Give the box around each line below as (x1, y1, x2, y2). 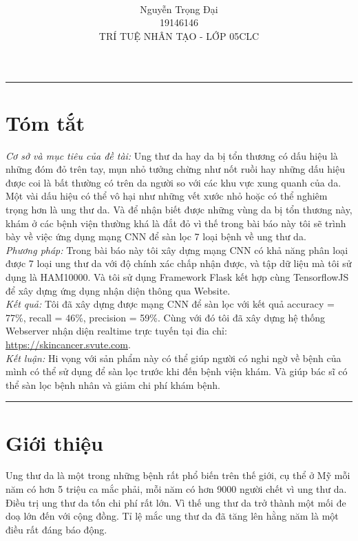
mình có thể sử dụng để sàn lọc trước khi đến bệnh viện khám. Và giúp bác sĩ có (6, 364, 348, 379)
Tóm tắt (6, 108, 85, 136)
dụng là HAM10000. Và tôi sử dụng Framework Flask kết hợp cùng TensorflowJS (6, 270, 349, 284)
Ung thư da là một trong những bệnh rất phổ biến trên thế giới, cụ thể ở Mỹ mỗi (6, 468, 350, 482)
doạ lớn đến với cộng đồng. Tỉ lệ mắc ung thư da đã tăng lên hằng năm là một (6, 509, 339, 523)
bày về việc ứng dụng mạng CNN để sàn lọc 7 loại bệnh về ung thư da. (6, 229, 306, 244)
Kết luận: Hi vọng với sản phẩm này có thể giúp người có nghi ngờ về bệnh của (6, 350, 341, 365)
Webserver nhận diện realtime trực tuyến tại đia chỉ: (6, 323, 227, 338)
